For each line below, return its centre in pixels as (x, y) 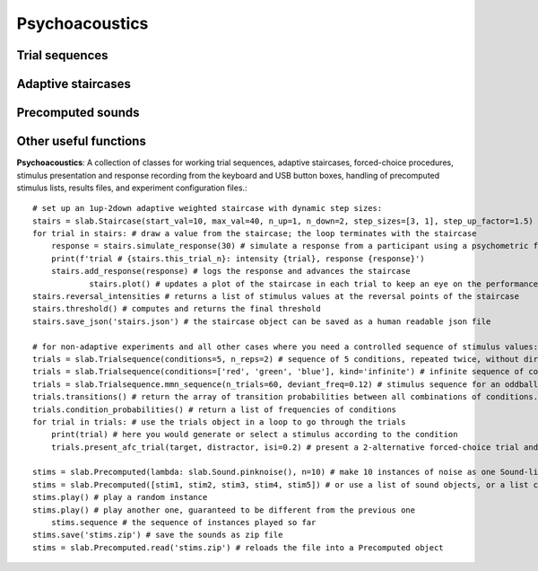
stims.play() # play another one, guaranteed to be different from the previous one (224, 510)
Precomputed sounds (78, 113)
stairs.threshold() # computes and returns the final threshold (177, 309)
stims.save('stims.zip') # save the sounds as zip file (158, 535)
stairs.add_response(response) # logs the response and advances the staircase (231, 271)
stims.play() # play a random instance (120, 497)
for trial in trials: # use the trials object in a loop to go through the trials (219, 422)
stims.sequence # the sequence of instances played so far (183, 523)
